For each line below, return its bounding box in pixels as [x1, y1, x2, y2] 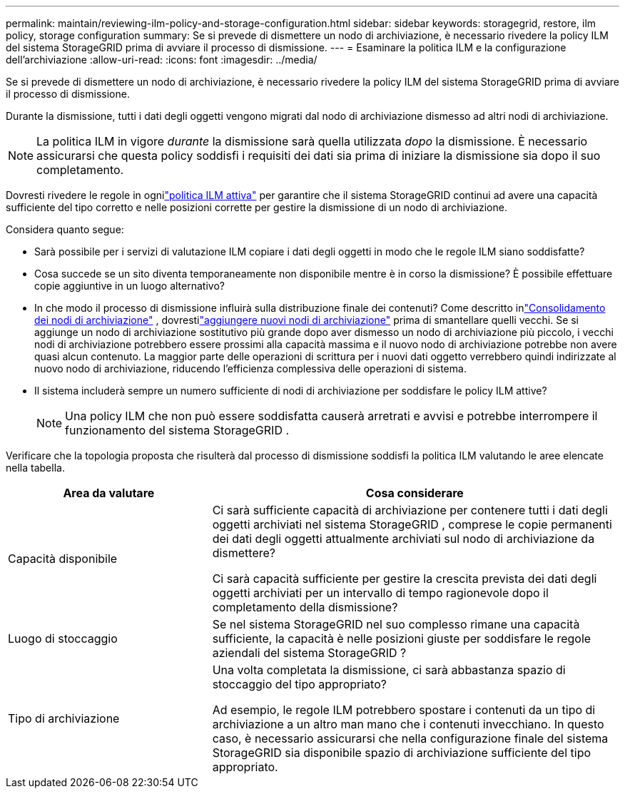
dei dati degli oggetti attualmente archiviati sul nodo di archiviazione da [212, 531, 595, 546]
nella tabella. [6, 462, 65, 474]
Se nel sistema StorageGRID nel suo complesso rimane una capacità [212, 617, 580, 631]
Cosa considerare [365, 486, 464, 500]
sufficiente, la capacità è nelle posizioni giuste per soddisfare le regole [212, 631, 591, 646]
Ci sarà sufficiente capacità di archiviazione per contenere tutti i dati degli [212, 503, 608, 517]
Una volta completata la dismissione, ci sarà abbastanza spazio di [212, 663, 566, 677]
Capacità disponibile [8, 551, 118, 566]
